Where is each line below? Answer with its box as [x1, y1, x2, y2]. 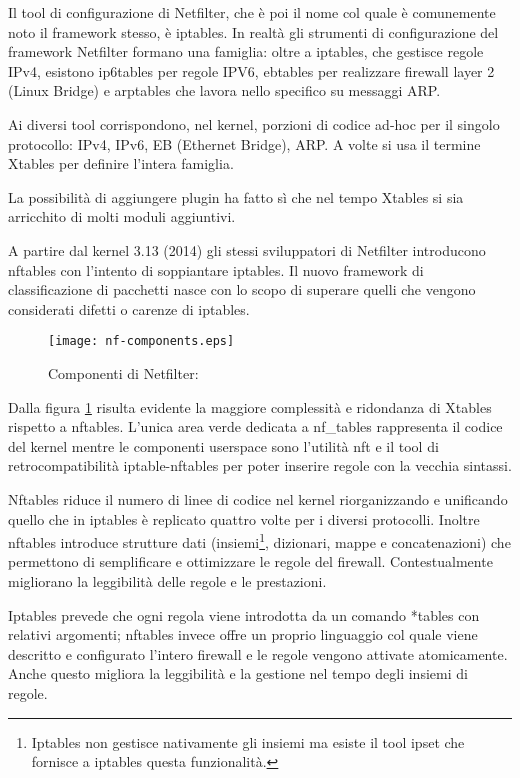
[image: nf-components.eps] [48, 334, 235, 349]
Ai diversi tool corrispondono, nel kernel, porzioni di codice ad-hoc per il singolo [8, 113, 500, 134]
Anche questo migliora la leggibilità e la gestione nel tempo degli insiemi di [8, 663, 468, 684]
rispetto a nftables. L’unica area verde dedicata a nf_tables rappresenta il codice [8, 416, 503, 437]
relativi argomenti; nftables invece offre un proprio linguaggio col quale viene [8, 624, 478, 645]
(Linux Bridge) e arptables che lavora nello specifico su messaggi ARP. [8, 80, 441, 101]
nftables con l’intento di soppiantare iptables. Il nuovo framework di [8, 259, 424, 280]
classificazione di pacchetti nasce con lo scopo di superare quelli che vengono [8, 279, 476, 300]
